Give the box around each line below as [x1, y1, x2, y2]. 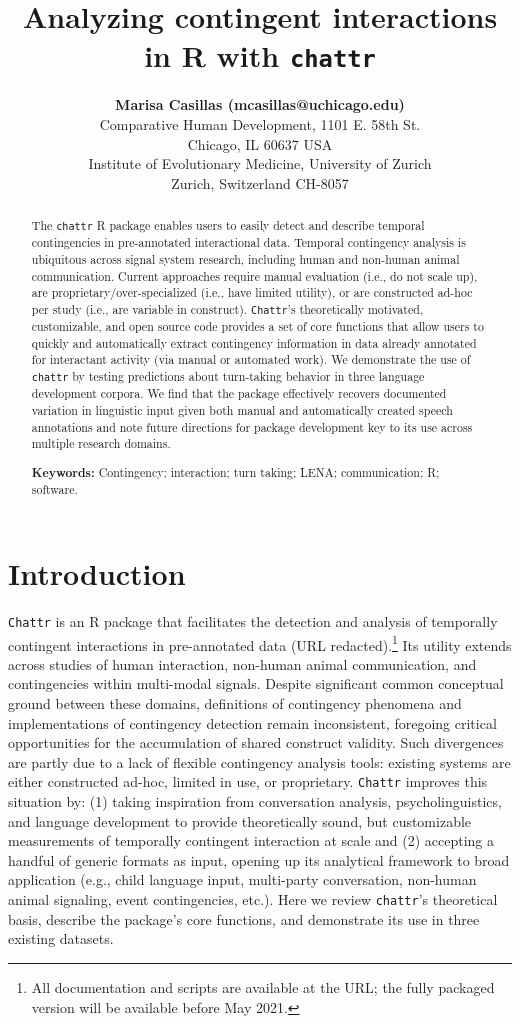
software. [31, 481, 78, 498]
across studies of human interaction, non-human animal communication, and [8, 653, 477, 674]
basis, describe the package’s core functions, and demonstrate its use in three [8, 908, 480, 929]
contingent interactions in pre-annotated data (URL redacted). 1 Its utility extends [8, 631, 512, 655]
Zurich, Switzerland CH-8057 [171, 172, 349, 193]
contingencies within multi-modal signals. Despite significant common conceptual [8, 673, 504, 694]
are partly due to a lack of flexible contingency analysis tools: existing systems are [8, 751, 511, 772]
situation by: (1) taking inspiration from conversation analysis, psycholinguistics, [8, 791, 502, 812]
